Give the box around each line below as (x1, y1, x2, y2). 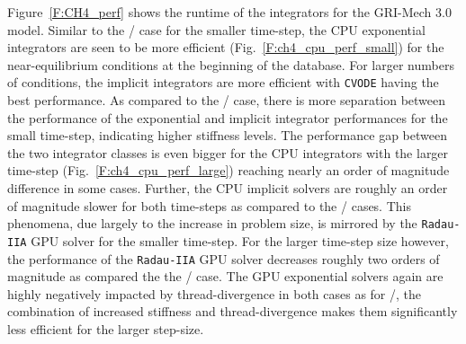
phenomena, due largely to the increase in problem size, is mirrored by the (7, 214, 417, 233)
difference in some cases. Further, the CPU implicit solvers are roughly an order (7, 179, 448, 197)
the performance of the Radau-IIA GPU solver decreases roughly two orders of (7, 249, 440, 268)
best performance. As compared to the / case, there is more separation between (7, 91, 446, 110)
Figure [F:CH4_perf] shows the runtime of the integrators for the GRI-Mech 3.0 (7, 3, 452, 21)
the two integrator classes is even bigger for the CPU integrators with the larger (7, 143, 449, 162)
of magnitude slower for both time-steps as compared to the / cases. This (7, 196, 411, 215)
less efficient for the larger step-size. (7, 319, 204, 338)
